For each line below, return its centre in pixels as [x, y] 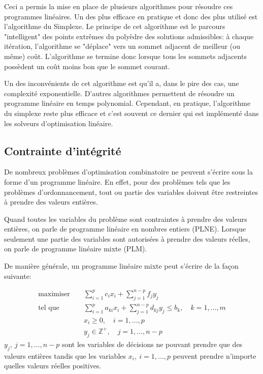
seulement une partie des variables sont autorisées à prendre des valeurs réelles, [127, 238]
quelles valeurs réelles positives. [53, 366]
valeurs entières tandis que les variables [65, 355]
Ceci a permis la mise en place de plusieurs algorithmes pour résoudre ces [119, 6]
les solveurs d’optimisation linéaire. [59, 123]
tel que [49, 308]
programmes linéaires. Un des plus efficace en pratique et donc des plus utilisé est [131, 16]
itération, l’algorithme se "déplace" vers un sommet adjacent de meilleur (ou [122, 46]
